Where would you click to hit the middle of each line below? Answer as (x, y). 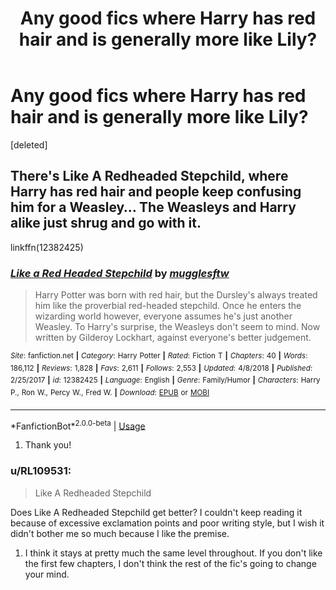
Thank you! (48, 445)
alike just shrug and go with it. (106, 223)
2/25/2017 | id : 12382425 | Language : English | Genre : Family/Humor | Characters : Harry (165, 380)
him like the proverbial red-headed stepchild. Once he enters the (168, 306)
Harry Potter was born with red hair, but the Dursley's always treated (176, 295)
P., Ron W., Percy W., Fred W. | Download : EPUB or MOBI (110, 393)
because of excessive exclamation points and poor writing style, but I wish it (167, 523)
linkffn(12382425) (47, 247)
